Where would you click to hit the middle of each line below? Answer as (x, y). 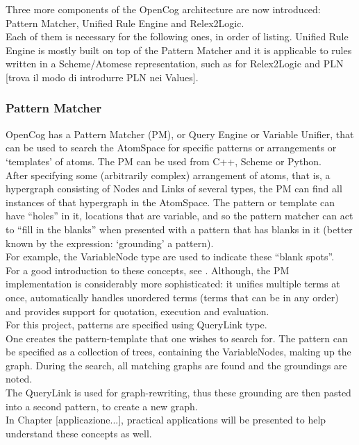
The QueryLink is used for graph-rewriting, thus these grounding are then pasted (178, 393)
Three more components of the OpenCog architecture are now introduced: (163, 9)
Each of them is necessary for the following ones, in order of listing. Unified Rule (177, 36)
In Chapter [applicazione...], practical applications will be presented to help (166, 420)
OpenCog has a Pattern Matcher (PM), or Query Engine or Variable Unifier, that (180, 134)
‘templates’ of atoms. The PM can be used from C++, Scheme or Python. (164, 161)
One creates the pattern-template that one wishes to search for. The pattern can (177, 338)
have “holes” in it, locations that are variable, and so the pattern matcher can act (179, 216)
